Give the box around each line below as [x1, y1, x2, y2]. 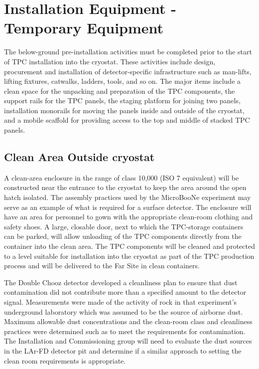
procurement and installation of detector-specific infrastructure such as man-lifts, [4, 66, 252, 76]
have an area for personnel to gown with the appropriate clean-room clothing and [4, 211, 253, 222]
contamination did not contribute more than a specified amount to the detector [4, 287, 247, 297]
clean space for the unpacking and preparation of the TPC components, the [4, 85, 235, 96]
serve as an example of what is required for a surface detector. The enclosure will [4, 201, 252, 212]
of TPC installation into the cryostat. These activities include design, [4, 56, 216, 66]
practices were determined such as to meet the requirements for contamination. [4, 326, 246, 336]
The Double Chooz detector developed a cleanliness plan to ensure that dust [4, 277, 238, 287]
